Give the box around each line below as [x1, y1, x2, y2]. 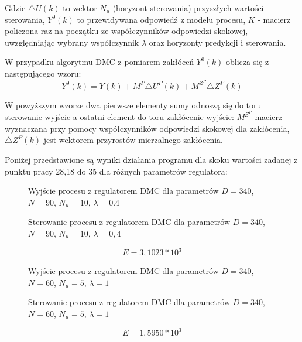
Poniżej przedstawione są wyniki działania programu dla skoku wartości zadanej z [5, 153, 298, 166]
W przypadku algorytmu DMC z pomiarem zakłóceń [5, 56, 194, 68]
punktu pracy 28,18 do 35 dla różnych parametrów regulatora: [5, 165, 228, 177]
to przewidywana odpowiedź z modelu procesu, [77, 13, 246, 25]
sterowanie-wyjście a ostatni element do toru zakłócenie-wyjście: [5, 111, 234, 123]
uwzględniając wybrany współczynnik [5, 36, 139, 48]
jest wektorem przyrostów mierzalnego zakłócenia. [43, 134, 223, 146]
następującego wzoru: [5, 67, 81, 79]
